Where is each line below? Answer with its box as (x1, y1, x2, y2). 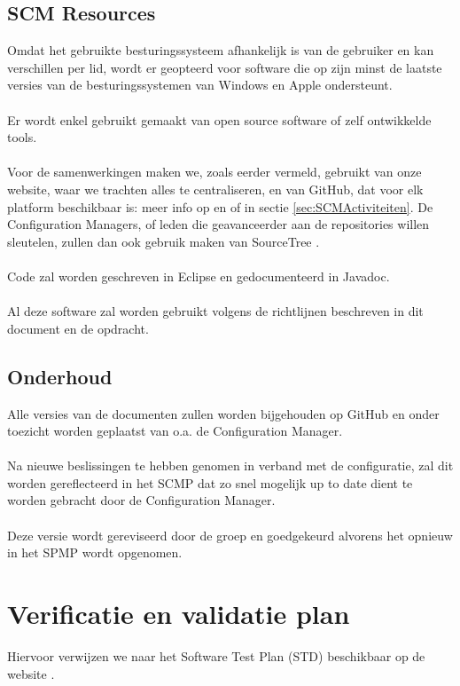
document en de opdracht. (7, 319, 149, 337)
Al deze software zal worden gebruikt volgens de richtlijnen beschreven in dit (7, 302, 424, 320)
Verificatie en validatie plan (7, 595, 350, 632)
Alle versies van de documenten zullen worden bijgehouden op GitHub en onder (7, 404, 440, 422)
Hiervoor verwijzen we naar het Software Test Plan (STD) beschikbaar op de (7, 646, 425, 665)
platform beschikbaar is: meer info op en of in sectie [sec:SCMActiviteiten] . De (7, 197, 433, 216)
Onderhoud (7, 362, 113, 390)
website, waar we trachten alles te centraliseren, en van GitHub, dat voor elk (7, 179, 424, 198)
